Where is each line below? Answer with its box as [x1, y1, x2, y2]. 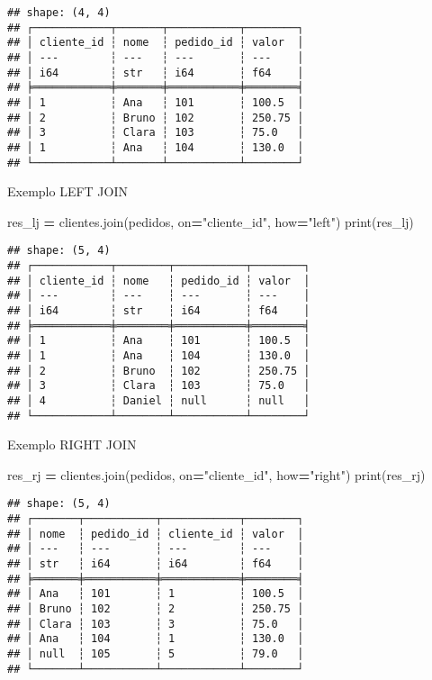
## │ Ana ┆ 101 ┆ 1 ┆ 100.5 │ [7, 587, 304, 601]
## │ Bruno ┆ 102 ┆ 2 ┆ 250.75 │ [7, 603, 304, 616]
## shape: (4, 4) [7, 6, 111, 19]
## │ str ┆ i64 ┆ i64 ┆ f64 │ [7, 558, 304, 571]
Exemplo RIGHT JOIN [7, 435, 137, 454]
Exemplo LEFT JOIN [7, 182, 128, 201]
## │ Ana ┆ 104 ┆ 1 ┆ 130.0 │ [7, 632, 304, 646]
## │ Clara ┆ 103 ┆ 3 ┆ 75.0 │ [7, 617, 304, 630]
